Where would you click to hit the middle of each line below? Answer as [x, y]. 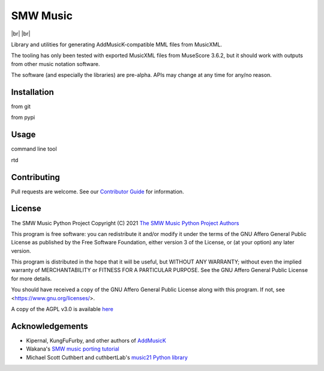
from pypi [23, 118]
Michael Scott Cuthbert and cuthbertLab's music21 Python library [107, 357]
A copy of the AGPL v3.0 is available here [62, 309]
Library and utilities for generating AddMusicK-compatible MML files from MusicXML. [116, 44]
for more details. [31, 279]
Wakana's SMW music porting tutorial [73, 349]
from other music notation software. [55, 64]
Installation [32, 92]
